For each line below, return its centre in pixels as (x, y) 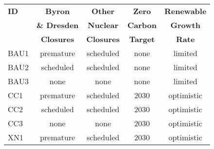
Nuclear (103, 25)
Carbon (142, 25)
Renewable (185, 11)
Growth (185, 25)
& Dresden (57, 25)
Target (142, 39)
